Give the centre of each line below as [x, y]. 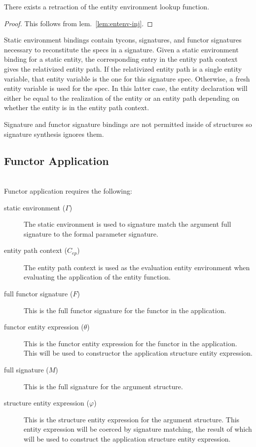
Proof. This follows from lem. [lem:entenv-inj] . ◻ [78, 23]
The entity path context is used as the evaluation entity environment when [137, 267]
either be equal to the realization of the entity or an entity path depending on [122, 98]
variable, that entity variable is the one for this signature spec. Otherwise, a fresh [127, 78]
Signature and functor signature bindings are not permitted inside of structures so [128, 124]
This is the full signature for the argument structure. [103, 386]
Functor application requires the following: [68, 190]
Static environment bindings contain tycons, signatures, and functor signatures [123, 40]
